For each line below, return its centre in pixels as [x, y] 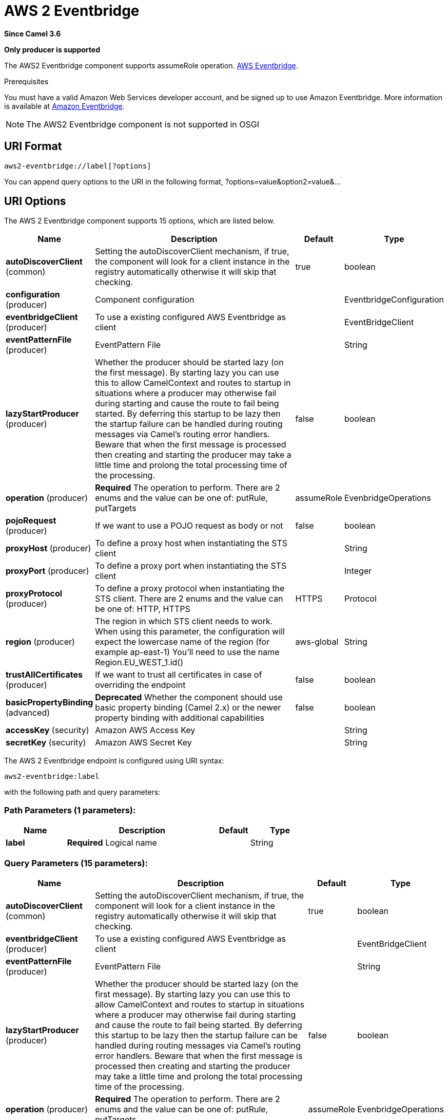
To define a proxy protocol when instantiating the [190, 589]
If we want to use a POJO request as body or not [189, 526]
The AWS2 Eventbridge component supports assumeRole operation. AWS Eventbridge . [151, 65]
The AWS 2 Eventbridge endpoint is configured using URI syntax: [114, 761]
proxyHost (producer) [48, 548]
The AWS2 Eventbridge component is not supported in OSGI [143, 124]
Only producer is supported [52, 49]
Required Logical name [112, 843]
